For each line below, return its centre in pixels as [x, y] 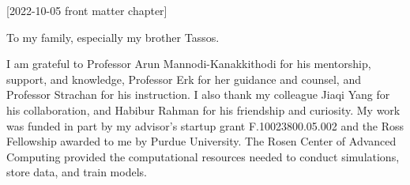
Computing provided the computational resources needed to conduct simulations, [203, 156]
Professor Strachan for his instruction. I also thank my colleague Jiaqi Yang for [198, 94]
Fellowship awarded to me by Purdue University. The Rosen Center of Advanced [201, 141]
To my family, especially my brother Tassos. [113, 37]
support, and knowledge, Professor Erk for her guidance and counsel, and [184, 79]
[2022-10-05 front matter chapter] [87, 10]
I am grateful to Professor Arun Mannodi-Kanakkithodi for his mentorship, [189, 64]
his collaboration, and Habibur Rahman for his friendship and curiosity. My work [203, 109]
